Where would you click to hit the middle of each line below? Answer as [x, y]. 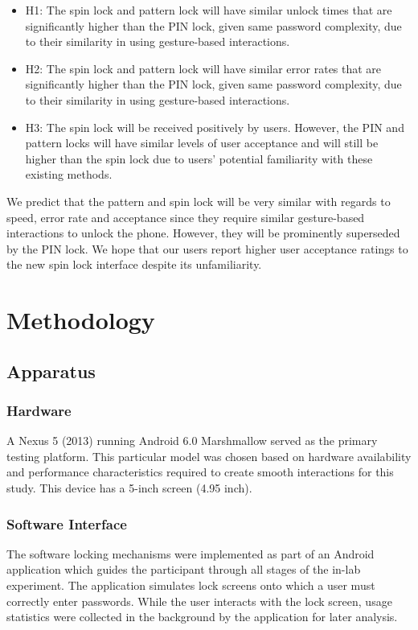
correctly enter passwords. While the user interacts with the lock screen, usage [199, 601]
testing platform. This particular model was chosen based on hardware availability [209, 456]
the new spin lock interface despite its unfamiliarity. [134, 264]
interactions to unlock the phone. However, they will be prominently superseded [203, 233]
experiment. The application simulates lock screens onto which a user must [191, 585]
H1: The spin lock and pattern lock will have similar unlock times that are [209, 10]
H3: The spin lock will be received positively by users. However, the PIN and [215, 127]
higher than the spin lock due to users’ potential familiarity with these [199, 158]
